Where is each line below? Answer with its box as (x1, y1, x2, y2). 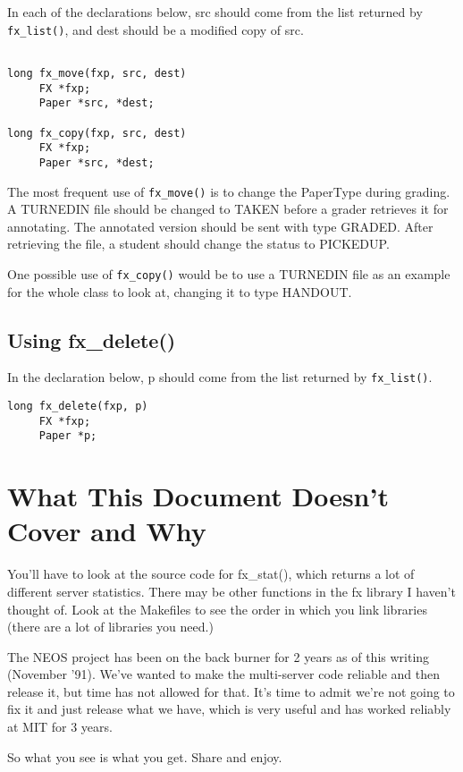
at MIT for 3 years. (7, 717, 113, 736)
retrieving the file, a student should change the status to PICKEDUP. (7, 234, 390, 253)
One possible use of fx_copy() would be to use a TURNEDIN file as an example (7, 264, 450, 283)
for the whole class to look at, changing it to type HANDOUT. (7, 282, 352, 301)
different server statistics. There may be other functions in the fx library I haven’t (7, 581, 456, 600)
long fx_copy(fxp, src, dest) (7, 126, 187, 140)
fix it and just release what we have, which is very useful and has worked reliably (7, 700, 451, 718)
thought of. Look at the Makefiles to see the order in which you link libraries (7, 599, 427, 618)
